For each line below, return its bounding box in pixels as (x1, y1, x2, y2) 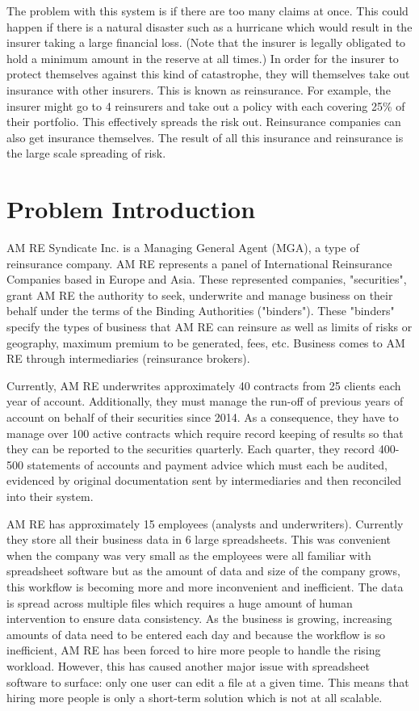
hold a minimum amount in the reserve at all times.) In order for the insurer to (6, 49, 399, 66)
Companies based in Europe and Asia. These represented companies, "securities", (6, 271, 407, 288)
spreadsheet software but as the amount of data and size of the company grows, (6, 562, 400, 579)
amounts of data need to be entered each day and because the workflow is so (6, 625, 385, 642)
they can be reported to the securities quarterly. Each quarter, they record (6, 440, 375, 457)
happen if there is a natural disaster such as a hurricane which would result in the (6, 18, 413, 35)
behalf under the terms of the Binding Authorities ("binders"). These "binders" (6, 302, 395, 319)
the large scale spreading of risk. (6, 145, 166, 162)
